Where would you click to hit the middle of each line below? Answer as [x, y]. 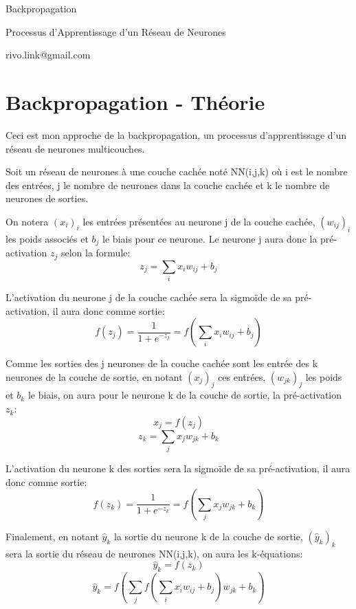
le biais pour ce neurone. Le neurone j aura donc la [210, 238]
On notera [27, 221]
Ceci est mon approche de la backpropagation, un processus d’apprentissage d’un [176, 134]
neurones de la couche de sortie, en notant [94, 376]
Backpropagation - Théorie [135, 101]
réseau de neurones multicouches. [75, 148]
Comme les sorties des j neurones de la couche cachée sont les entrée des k [162, 363]
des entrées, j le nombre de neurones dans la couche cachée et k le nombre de [168, 185]
